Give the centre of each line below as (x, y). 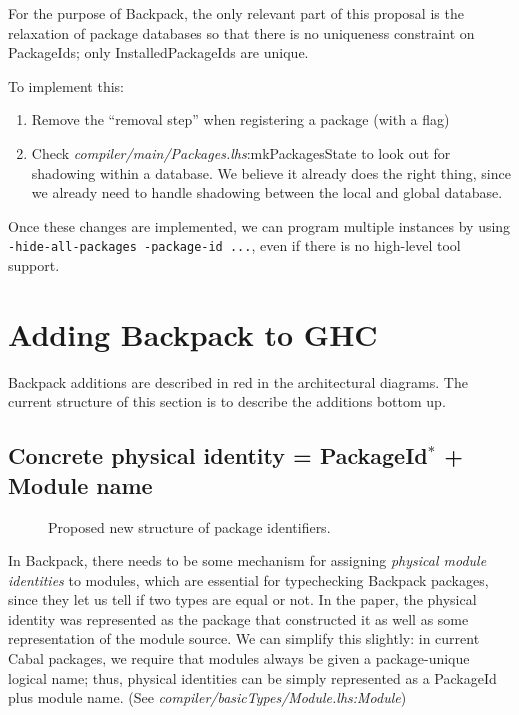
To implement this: (66, 85)
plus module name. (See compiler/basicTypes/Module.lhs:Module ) (207, 697)
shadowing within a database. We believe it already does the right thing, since (271, 172)
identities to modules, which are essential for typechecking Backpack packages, (248, 579)
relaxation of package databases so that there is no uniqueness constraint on (241, 32)
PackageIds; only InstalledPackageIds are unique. (158, 52)
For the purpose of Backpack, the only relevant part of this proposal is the (236, 13)
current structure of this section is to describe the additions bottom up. (227, 401)
